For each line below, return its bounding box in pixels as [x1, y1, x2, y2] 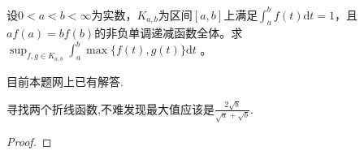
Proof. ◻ [6, 132, 52, 149]
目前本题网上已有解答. [6, 72, 123, 89]
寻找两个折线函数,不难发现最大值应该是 [6, 100, 214, 117]
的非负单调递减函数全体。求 [94, 24, 243, 41]
